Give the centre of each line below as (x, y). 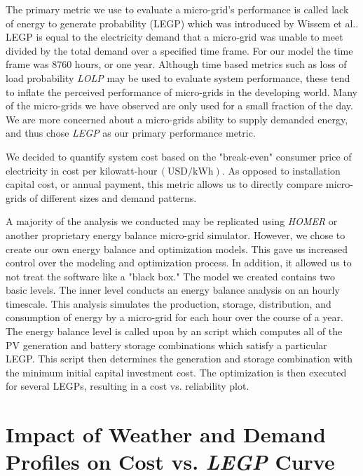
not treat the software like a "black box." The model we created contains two (170, 276)
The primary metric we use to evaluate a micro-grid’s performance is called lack (177, 9)
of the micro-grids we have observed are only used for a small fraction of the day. (179, 106)
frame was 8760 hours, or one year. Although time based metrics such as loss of (176, 64)
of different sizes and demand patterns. (113, 197)
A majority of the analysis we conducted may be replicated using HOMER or (172, 221)
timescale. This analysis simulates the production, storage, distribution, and (169, 303)
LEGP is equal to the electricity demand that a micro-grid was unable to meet (174, 37)
